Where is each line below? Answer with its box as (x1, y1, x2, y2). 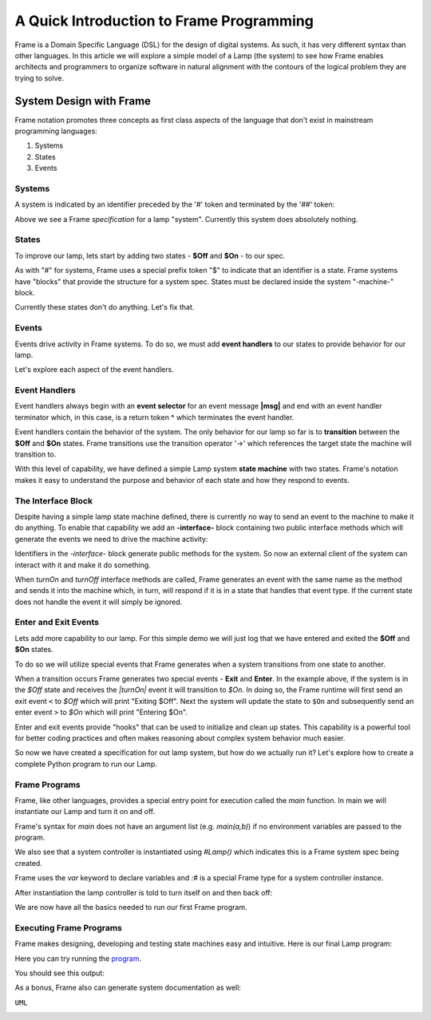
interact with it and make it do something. (14, 559, 151, 570)
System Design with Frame (14, 94, 152, 108)
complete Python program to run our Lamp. (14, 759, 157, 769)
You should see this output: (14, 968, 105, 978)
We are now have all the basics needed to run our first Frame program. (14, 903, 247, 912)
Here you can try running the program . (14, 954, 142, 963)
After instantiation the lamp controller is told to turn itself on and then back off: (14, 888, 273, 897)
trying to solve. (14, 73, 64, 83)
